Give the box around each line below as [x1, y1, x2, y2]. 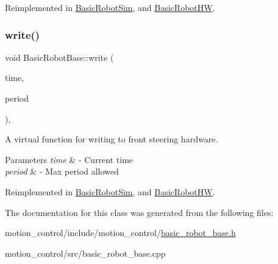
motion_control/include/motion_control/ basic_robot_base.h [5, 226, 236, 239]
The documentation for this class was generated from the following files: [5, 206, 274, 218]
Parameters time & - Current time [5, 153, 134, 165]
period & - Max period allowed [5, 165, 119, 178]
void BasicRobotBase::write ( [5, 50, 114, 63]
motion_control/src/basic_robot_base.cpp [5, 246, 166, 259]
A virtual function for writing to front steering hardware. [5, 133, 218, 145]
